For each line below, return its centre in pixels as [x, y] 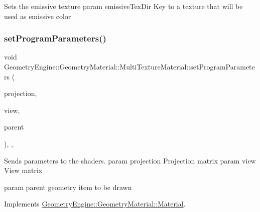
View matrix [23, 170]
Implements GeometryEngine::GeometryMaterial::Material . [95, 204]
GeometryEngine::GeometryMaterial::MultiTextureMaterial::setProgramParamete [129, 66]
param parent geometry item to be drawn [68, 187]
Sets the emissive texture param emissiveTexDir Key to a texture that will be [123, 6]
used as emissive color [38, 16]
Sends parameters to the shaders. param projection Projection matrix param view [130, 160]
